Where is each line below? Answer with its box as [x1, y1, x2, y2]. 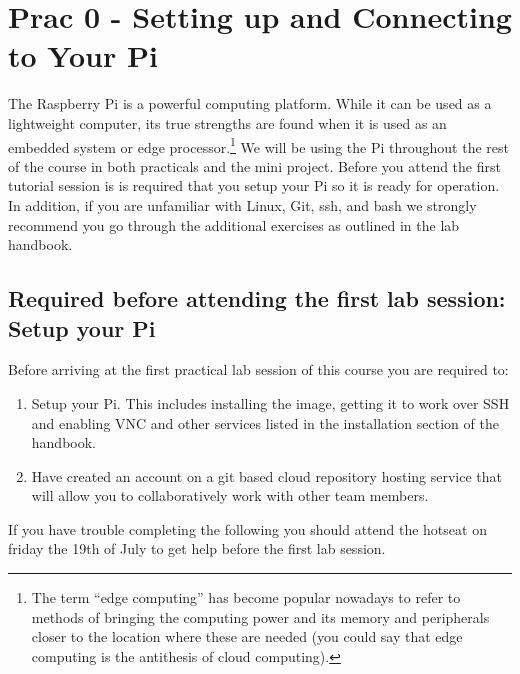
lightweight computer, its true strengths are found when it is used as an [8, 112, 447, 133]
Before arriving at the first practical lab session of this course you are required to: [8, 359, 509, 380]
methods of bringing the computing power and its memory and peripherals [31, 606, 490, 627]
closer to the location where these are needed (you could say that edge [31, 626, 463, 647]
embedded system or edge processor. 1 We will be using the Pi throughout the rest [8, 133, 509, 157]
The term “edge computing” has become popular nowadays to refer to [31, 587, 461, 608]
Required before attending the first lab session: [8, 283, 506, 314]
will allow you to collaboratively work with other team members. [31, 485, 429, 506]
